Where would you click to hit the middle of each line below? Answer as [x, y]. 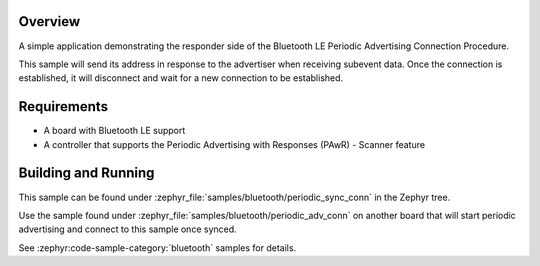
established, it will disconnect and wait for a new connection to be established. [181, 78]
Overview [49, 21]
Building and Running [86, 173]
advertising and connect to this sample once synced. [127, 229]
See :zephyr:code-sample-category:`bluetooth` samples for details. [157, 247]
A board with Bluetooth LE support [114, 131]
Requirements [63, 106]
